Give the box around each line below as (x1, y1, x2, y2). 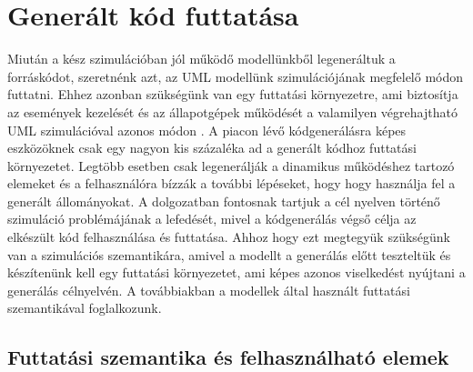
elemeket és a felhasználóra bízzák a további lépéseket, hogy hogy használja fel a (7, 174, 456, 193)
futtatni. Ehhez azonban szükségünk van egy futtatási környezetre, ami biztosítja (7, 85, 458, 104)
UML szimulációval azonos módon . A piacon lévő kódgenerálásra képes (7, 120, 407, 139)
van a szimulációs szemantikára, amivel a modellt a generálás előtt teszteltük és (7, 245, 451, 264)
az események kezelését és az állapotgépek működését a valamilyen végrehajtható (7, 102, 458, 121)
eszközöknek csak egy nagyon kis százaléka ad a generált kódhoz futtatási (7, 138, 417, 157)
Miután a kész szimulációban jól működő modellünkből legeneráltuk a (7, 49, 396, 68)
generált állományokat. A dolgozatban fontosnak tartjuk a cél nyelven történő (7, 191, 440, 210)
